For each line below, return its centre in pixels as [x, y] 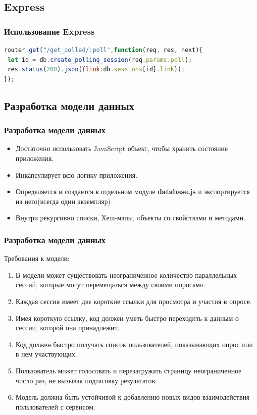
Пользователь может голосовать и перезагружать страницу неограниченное [128, 370]
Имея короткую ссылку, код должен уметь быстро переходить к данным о [127, 318]
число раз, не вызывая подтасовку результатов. [86, 380]
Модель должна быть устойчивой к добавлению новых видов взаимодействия [132, 397]
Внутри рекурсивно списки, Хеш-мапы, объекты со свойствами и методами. [130, 218]
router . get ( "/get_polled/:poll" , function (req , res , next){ [103, 50]
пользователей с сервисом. [55, 406]
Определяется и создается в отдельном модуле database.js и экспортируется [133, 191]
